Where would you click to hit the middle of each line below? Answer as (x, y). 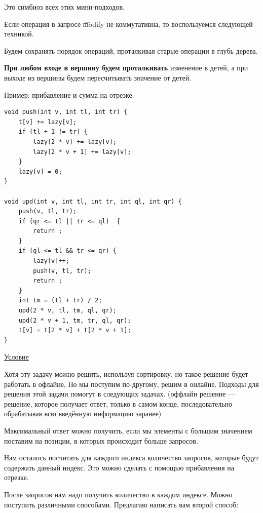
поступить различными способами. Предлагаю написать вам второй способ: (121, 504)
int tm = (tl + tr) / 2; (60, 301)
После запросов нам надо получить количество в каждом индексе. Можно (118, 494)
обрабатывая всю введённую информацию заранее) (83, 413)
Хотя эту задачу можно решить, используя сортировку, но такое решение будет (126, 374)
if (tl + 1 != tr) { (53, 132)
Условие (16, 357)
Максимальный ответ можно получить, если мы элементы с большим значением (128, 430)
